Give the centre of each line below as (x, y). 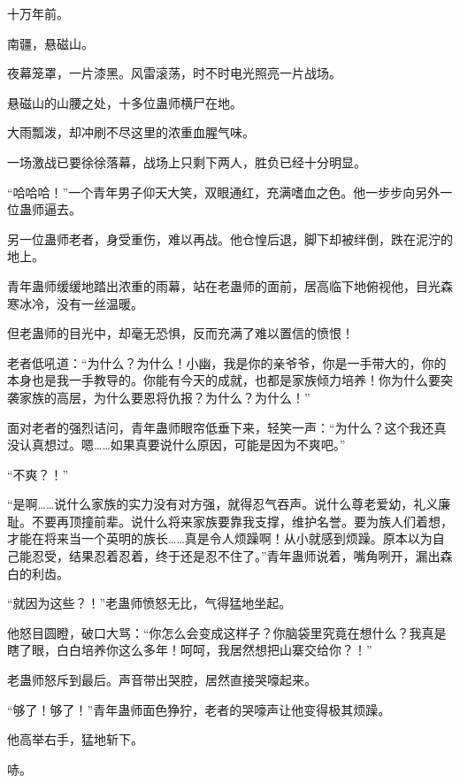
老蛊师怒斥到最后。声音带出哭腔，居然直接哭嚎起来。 (162, 680)
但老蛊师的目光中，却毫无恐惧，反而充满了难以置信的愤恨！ (180, 333)
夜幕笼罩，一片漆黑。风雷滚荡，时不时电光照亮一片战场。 (174, 73)
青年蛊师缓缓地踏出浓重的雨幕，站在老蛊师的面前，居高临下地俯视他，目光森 (230, 285)
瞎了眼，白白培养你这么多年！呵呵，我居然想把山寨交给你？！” (190, 650)
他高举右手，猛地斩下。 (75, 739)
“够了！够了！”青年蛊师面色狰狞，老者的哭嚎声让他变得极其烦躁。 (199, 709)
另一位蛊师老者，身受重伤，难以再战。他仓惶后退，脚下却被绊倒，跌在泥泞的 (230, 238)
